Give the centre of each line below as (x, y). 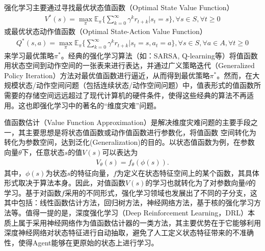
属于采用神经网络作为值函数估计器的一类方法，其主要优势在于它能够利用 (139, 222)
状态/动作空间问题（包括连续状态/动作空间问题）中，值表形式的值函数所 (139, 85)
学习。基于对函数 (33, 192)
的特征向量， (91, 172)
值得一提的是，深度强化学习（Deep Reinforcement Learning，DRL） (137, 213)
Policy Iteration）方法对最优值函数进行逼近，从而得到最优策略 (107, 75)
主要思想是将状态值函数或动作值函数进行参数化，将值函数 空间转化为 (141, 132)
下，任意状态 (43, 152)
